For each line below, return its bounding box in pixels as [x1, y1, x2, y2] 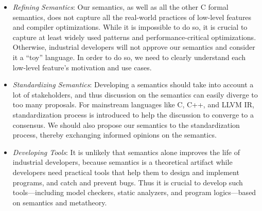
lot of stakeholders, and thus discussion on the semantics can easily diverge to [12, 89, 258, 100]
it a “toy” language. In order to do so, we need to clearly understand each [12, 51, 246, 62]
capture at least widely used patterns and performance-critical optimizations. [12, 31, 256, 42]
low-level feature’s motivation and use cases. [12, 62, 152, 72]
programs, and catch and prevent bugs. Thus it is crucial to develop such [12, 177, 243, 187]
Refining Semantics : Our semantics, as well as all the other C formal [12, 2, 229, 12]
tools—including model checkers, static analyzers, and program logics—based [12, 187, 256, 198]
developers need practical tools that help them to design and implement [12, 166, 239, 177]
